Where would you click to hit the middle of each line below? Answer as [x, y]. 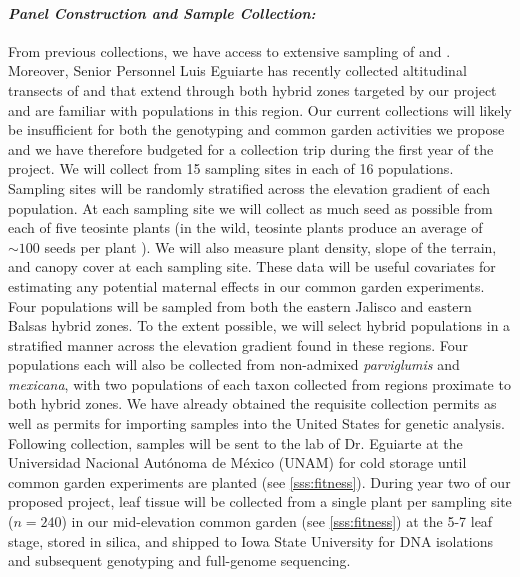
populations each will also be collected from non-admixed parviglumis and [234, 364]
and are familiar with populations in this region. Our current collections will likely [260, 109]
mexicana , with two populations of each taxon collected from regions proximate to [259, 383]
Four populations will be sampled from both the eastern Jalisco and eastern [240, 305]
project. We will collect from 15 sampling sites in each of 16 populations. [231, 168]
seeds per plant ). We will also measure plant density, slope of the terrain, [270, 246]
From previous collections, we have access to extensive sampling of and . [229, 50]
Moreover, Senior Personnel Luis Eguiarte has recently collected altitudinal [237, 70]
